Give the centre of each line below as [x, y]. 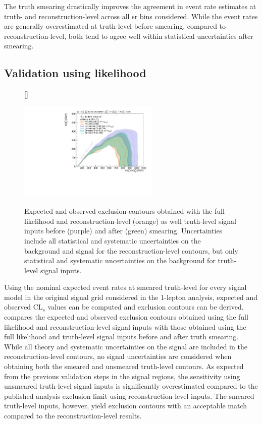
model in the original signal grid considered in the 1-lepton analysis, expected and [131, 297]
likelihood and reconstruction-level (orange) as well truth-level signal [130, 221]
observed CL [23, 307]
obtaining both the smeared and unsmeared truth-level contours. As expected [124, 366]
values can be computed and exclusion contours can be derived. [146, 307]
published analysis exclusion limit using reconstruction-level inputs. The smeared [129, 396]
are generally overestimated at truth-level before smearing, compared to [115, 26]
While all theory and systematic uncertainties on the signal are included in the [126, 346]
